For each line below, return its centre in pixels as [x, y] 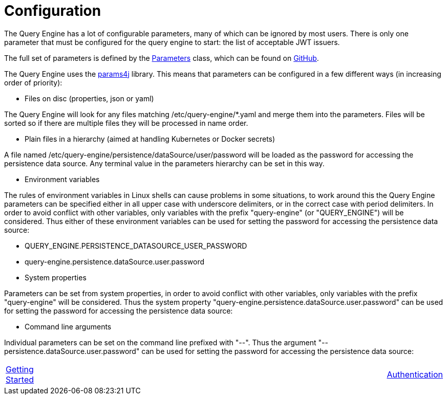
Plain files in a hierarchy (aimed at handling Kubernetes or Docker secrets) [150, 139]
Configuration [53, 11]
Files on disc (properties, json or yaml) [89, 98]
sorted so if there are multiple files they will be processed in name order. [126, 123]
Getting [20, 369]
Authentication [415, 374]
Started [20, 379]
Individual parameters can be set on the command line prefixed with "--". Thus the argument [160, 342]
